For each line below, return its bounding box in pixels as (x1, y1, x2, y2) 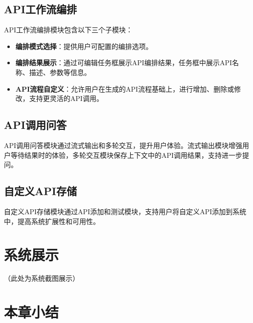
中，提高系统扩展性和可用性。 (4, 216, 100, 226)
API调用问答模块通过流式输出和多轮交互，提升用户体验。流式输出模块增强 (4, 140, 243, 150)
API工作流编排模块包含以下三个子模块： (4, 25, 133, 35)
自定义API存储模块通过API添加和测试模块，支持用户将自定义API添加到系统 (4, 206, 247, 216)
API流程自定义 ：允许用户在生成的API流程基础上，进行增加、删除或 (15, 83, 234, 94)
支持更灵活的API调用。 (29, 93, 103, 103)
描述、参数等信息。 (29, 67, 91, 77)
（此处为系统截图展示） (4, 273, 79, 283)
